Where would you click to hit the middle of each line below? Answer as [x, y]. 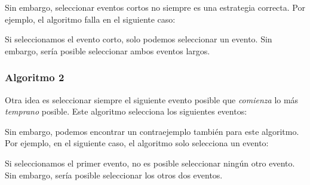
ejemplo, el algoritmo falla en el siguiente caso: [90, 19]
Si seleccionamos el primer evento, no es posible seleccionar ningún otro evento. [150, 163]
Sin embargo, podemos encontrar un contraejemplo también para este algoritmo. [152, 131]
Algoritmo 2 [35, 77]
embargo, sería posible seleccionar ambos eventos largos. [108, 50]
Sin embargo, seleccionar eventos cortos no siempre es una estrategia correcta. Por [155, 7]
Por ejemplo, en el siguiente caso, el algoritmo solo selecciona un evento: [137, 143]
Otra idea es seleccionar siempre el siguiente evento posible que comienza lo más [152, 99]
